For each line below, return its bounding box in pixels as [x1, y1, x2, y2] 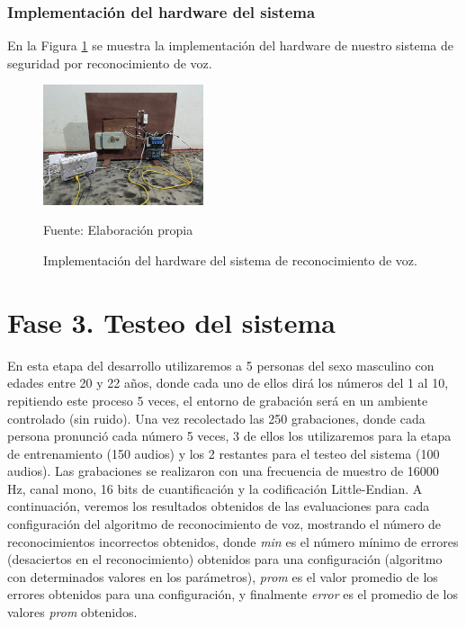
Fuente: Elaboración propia [43, 220, 193, 239]
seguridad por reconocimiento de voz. [7, 53, 212, 72]
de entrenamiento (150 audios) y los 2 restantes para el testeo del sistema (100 [7, 443, 440, 462]
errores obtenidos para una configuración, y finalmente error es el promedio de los [7, 585, 458, 604]
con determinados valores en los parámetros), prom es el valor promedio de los [7, 567, 438, 586]
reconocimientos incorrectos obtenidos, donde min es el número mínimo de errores [7, 532, 459, 551]
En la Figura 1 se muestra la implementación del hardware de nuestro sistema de [7, 36, 453, 55]
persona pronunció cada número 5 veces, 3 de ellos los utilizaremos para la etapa [7, 426, 452, 445]
